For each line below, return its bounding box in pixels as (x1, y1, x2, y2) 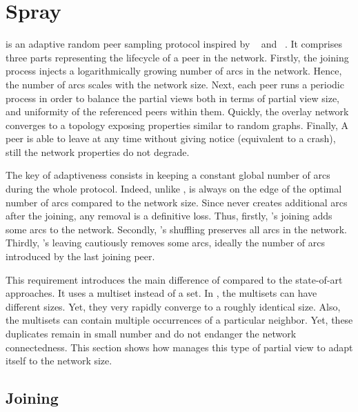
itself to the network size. (6, 353, 112, 368)
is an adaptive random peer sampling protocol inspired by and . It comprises (6, 37, 342, 51)
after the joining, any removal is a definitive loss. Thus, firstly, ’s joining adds (6, 208, 332, 223)
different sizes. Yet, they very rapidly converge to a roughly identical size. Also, (6, 299, 341, 313)
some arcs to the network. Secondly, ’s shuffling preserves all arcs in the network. (6, 222, 347, 236)
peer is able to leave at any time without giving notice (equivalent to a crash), (6, 131, 336, 146)
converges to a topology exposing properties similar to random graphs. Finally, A (6, 117, 349, 132)
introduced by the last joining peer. (6, 249, 155, 264)
